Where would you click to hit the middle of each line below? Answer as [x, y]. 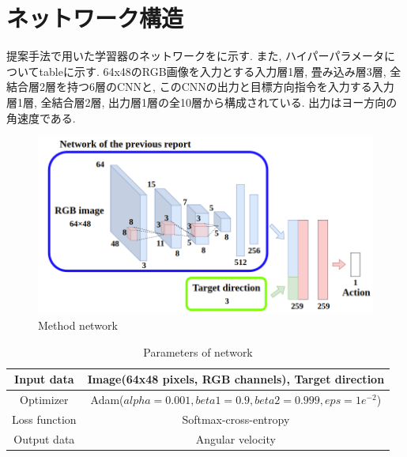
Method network [78, 325]
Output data [44, 438]
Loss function [44, 419]
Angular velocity [236, 438]
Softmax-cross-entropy [236, 419]
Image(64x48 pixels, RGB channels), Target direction [236, 379]
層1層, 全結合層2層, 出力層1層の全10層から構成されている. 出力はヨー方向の [202, 102]
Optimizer [44, 400]
